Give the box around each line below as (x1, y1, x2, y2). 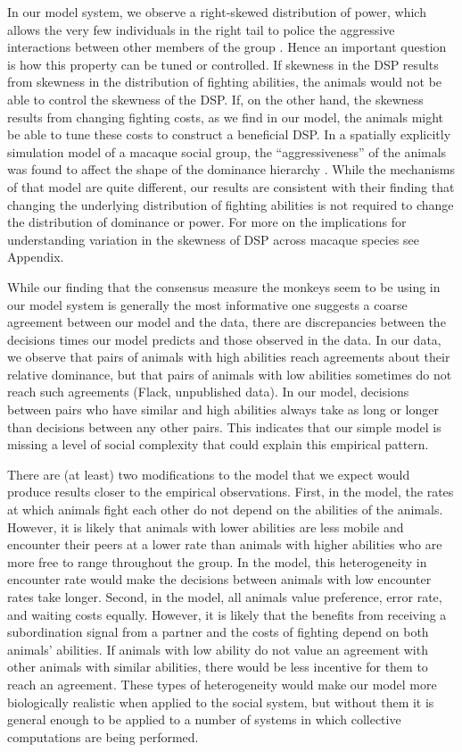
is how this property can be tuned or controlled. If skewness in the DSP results (7, 54, 439, 73)
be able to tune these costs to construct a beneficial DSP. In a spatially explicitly (7, 125, 451, 144)
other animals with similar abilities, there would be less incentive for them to (7, 657, 428, 676)
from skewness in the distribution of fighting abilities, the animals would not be (7, 72, 442, 91)
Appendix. (7, 247, 64, 266)
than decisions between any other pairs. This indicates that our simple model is (7, 417, 441, 436)
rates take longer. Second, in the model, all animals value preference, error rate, (7, 588, 442, 606)
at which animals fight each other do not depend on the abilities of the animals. (7, 500, 443, 519)
